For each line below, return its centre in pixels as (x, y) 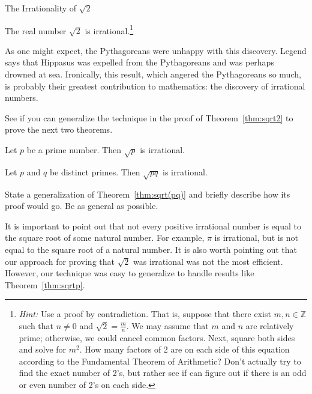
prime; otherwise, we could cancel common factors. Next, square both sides (157, 337)
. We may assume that (167, 325)
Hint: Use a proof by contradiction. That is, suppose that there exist (145, 314)
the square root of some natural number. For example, (105, 238)
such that (36, 325)
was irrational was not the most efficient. (208, 261)
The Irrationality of (41, 8)
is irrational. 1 (109, 29)
